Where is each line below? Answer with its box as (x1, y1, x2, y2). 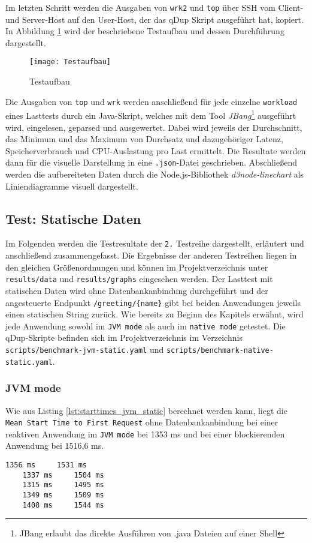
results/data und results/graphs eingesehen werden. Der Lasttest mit (5, 272, 273, 285)
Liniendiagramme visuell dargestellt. (5, 179, 138, 192)
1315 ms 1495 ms (22, 481, 104, 490)
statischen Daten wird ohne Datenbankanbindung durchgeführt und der (5, 284, 268, 296)
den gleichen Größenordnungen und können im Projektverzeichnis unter (5, 260, 268, 273)
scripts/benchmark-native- (166, 346, 274, 355)
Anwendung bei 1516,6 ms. (5, 439, 104, 452)
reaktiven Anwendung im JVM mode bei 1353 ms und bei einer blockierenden (5, 427, 285, 440)
